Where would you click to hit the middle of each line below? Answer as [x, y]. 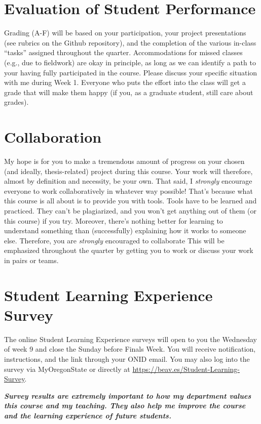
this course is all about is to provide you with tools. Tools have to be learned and [130, 201]
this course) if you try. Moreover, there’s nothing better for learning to [114, 220]
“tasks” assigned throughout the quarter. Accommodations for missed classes [123, 52]
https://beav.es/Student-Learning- [186, 369]
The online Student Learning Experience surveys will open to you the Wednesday [130, 339]
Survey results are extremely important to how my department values [128, 395]
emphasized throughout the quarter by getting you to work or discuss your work [129, 250]
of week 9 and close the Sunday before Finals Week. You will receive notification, [130, 349]
